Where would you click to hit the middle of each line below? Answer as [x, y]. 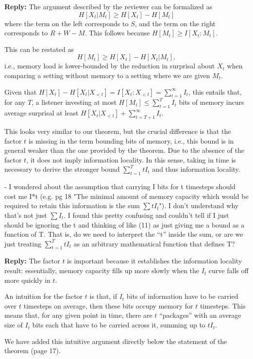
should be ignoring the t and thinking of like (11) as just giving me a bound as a [125, 224]
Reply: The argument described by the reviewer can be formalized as [109, 6]
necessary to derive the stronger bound [62, 169]
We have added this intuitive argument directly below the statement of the [116, 341]
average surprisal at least [42, 113]
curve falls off [228, 270]
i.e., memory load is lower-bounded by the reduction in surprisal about [110, 66]
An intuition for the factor [44, 296]
